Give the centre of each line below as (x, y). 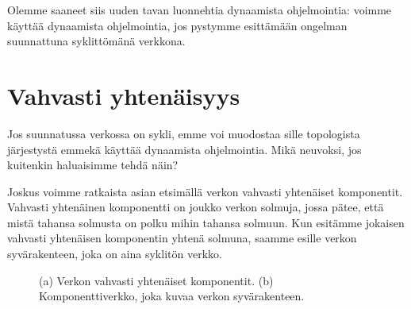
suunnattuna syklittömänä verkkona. (96, 41)
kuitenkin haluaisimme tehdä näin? (93, 165)
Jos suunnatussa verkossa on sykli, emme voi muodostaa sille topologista (184, 133)
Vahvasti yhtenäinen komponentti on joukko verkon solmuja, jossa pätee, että (196, 207)
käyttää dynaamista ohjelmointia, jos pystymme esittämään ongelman (177, 25)
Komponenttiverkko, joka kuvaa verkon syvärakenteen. (172, 296)
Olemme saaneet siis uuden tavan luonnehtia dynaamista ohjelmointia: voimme (200, 10)
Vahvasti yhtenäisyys (124, 95)
